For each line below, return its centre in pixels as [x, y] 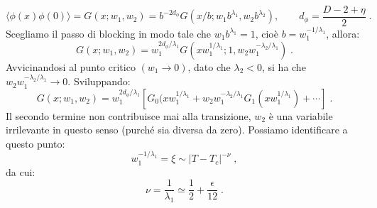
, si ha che [284, 66]
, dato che [209, 66]
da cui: [21, 171]
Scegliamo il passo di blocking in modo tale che [109, 33]
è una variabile [301, 115]
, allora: [343, 33]
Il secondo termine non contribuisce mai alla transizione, [129, 115]
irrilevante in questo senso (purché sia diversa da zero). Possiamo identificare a [177, 130]
